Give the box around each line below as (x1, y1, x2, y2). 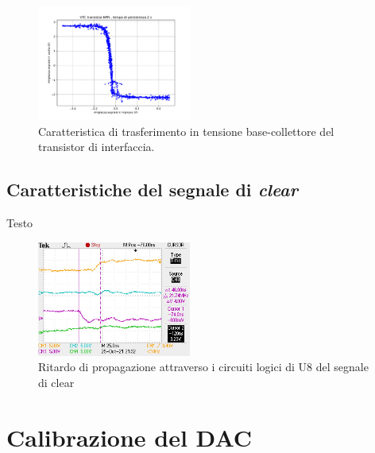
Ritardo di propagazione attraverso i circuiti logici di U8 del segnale (38, 358, 369, 375)
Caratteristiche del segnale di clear (6, 177, 298, 202)
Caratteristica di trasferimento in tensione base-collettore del (38, 122, 334, 139)
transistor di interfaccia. (38, 138, 155, 155)
